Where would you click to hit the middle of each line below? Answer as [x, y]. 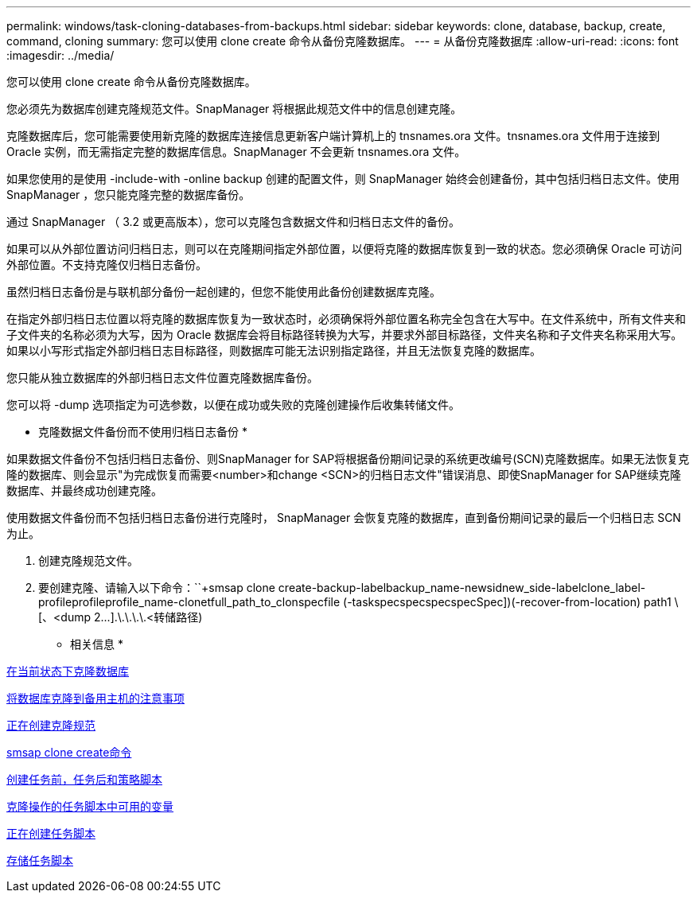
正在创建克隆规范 [51, 725]
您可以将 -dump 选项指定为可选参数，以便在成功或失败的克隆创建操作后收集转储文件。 [233, 405]
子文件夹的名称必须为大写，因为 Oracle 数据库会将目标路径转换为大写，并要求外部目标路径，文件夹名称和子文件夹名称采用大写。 [345, 335]
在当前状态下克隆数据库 [68, 671]
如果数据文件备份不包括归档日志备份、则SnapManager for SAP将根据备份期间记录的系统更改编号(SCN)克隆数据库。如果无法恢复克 [348, 459]
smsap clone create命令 [69, 752]
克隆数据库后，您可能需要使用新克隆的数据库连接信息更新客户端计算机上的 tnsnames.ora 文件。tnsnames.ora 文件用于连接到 [333, 136]
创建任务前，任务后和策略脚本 [84, 779]
